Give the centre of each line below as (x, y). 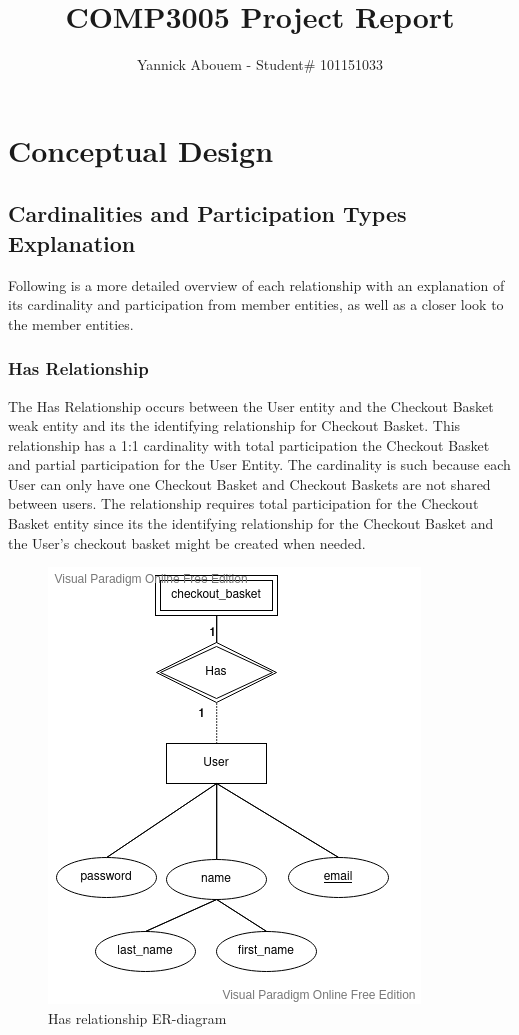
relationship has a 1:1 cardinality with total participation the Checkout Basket (249, 444)
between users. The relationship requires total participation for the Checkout (243, 503)
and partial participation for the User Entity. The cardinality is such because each (259, 464)
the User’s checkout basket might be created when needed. (187, 542)
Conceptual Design (141, 149)
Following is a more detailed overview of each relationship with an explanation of (256, 284)
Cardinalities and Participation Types (207, 213)
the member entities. (71, 323)
